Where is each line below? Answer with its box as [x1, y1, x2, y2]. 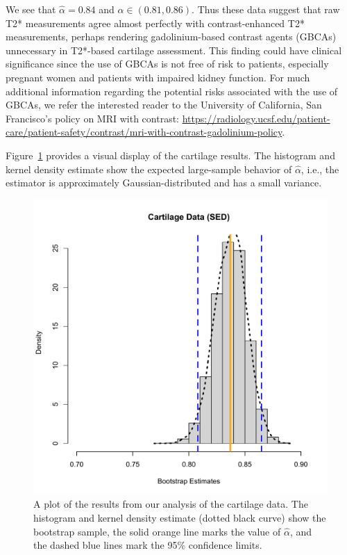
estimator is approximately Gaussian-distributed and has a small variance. [6, 175, 322, 190]
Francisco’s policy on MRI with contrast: [6, 111, 179, 125]
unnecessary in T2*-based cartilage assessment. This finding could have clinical [6, 42, 342, 57]
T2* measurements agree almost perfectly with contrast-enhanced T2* [6, 15, 305, 30]
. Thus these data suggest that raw [192, 2, 340, 16]
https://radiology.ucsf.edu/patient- [182, 111, 330, 125]
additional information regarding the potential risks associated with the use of [6, 83, 338, 98]
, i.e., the [301, 161, 339, 176]
